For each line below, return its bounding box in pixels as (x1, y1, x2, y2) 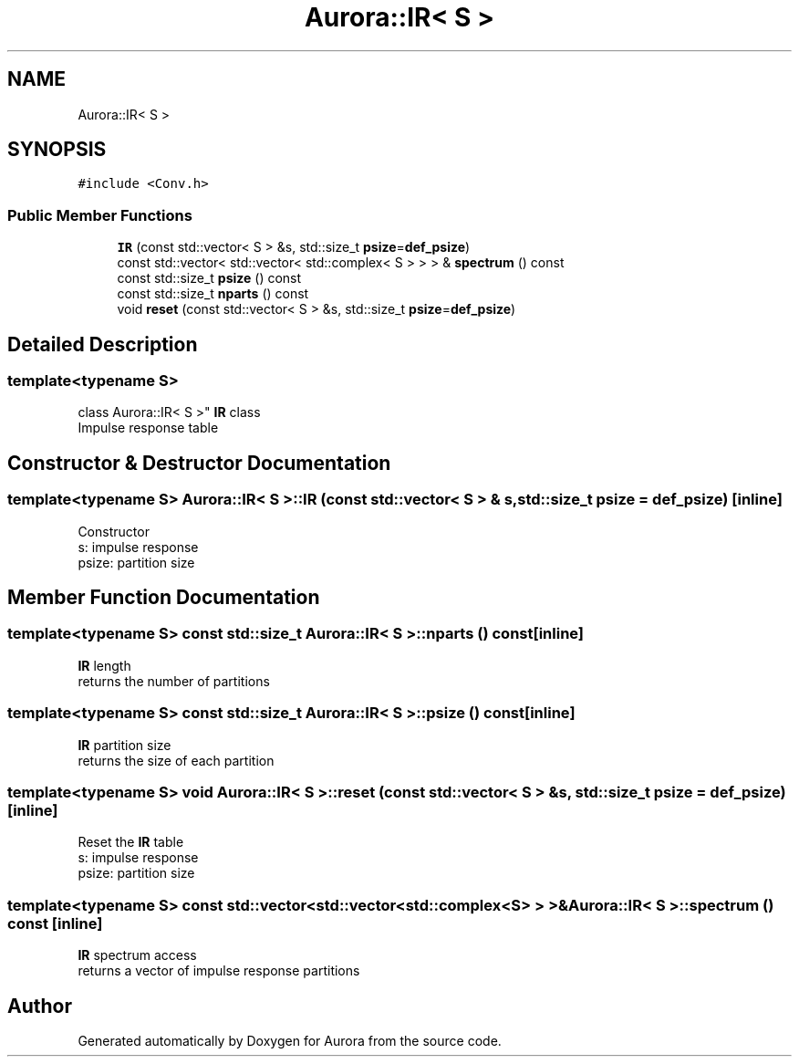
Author (7, 994, 72, 1017)
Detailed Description (7, 332, 198, 356)
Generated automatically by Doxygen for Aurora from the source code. (78, 1032, 502, 1048)
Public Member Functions (7, 205, 192, 224)
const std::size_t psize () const (117, 270, 302, 287)
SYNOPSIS (7, 138, 107, 162)
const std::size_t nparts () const (117, 286, 309, 302)
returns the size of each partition (78, 752, 275, 768)
